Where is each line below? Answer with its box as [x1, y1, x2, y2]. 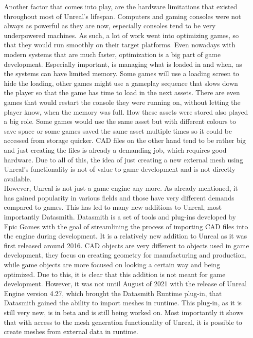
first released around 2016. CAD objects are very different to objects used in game [4, 240, 249, 250]
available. [4, 173, 32, 183]
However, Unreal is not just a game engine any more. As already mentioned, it [4, 183, 238, 193]
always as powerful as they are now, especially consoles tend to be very [4, 20, 216, 31]
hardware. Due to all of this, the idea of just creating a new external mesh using [4, 154, 243, 164]
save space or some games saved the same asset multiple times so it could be [4, 125, 232, 136]
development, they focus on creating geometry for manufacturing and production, [4, 250, 247, 260]
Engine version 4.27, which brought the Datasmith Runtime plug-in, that [4, 288, 222, 298]
